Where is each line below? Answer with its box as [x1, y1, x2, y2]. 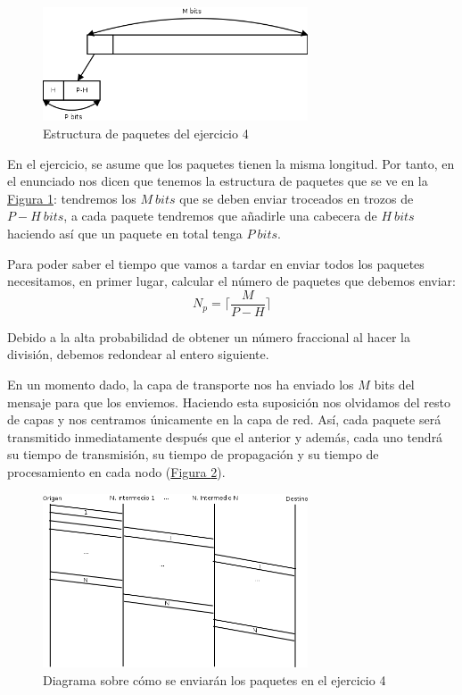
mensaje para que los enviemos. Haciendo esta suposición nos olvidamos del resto [7, 392, 450, 411]
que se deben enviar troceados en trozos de [179, 188, 414, 207]
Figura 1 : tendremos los [7, 188, 136, 207]
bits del [374, 375, 415, 394]
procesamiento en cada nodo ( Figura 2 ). [7, 463, 226, 481]
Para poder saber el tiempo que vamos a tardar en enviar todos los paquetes [7, 254, 425, 272]
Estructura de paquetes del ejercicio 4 [43, 124, 249, 143]
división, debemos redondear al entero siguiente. [7, 345, 269, 364]
